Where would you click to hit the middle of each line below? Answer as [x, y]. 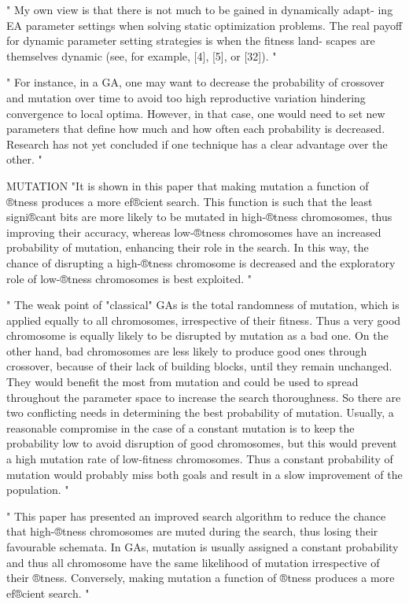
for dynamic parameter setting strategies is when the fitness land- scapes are [191, 41]
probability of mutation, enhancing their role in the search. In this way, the [188, 247]
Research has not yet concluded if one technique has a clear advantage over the [197, 144]
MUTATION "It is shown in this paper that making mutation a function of [188, 185]
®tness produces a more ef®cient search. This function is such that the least [190, 201]
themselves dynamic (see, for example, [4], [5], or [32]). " [142, 55]
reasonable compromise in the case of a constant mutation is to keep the [181, 427]
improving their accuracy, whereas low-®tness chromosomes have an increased [194, 232]
